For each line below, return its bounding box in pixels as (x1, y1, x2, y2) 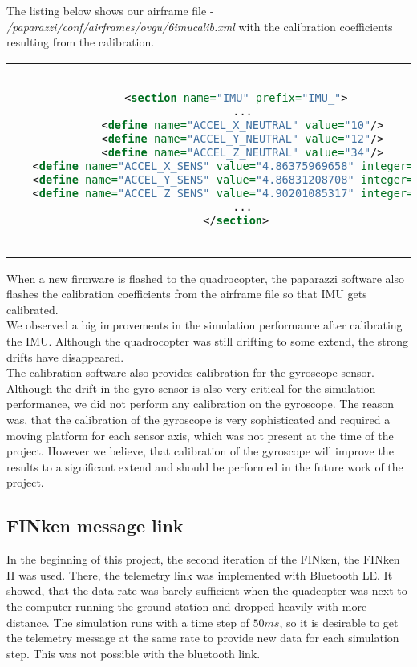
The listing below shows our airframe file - (6, 2, 214, 18)
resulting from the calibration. (6, 34, 155, 51)
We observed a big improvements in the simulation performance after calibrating (6, 317, 403, 333)
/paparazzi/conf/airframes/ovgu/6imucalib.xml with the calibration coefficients (6, 18, 393, 34)
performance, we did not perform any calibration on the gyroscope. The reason (6, 395, 395, 412)
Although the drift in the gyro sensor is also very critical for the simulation (6, 379, 376, 396)
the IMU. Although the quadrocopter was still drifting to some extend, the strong (6, 332, 408, 349)
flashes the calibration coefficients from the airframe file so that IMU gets (6, 285, 367, 302)
